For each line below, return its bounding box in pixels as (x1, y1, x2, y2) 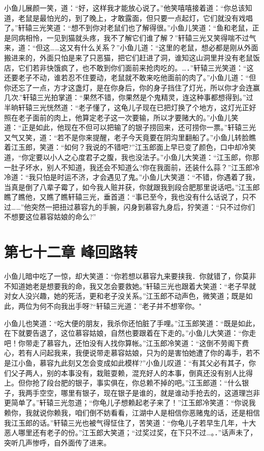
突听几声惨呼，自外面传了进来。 (4, 437, 111, 447)
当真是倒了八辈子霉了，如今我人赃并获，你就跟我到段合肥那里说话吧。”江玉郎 (4, 181, 260, 192)
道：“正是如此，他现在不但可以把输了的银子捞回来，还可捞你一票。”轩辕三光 (4, 122, 256, 133)
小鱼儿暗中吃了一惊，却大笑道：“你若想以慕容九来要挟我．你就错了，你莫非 (4, 271, 256, 281)
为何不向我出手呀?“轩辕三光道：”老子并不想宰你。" (32, 300, 202, 311)
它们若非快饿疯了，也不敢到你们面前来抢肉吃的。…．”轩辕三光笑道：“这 (18, 62, 254, 73)
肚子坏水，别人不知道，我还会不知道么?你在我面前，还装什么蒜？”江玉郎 (11, 162, 253, 172)
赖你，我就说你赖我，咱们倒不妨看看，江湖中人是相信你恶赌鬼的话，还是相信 (4, 407, 260, 417)
